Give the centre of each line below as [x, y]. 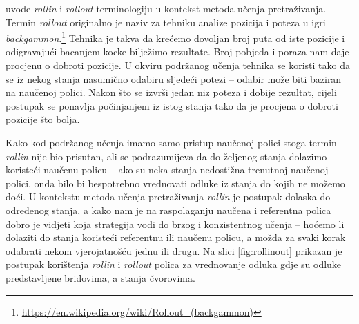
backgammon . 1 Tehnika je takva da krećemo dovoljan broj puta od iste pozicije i [175, 37]
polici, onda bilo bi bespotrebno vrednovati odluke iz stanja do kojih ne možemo [175, 183]
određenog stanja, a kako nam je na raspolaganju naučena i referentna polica [168, 210]
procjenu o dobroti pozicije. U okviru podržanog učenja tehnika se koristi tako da [178, 65]
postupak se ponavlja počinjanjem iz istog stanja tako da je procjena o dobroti [172, 105]
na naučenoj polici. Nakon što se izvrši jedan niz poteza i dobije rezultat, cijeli [171, 92]
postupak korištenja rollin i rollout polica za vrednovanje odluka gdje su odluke [174, 264]
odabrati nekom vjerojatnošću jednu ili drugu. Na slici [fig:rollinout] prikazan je [174, 250]
